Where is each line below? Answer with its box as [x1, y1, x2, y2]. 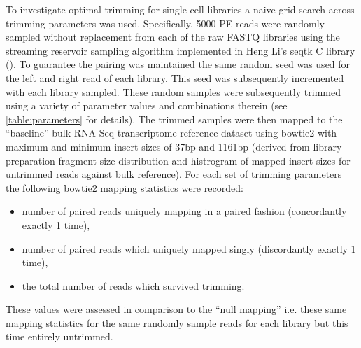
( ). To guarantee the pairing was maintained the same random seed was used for [6, 57, 351, 71]
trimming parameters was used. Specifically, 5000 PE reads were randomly [6, 15, 325, 30]
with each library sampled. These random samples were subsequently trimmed [6, 84, 341, 99]
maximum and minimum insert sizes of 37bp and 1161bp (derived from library [6, 139, 342, 153]
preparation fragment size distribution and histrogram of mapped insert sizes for [6, 153, 351, 167]
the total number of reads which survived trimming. [22, 278, 245, 293]
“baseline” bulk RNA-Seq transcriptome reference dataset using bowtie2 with [6, 125, 337, 140]
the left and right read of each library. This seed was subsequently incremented [6, 70, 344, 85]
